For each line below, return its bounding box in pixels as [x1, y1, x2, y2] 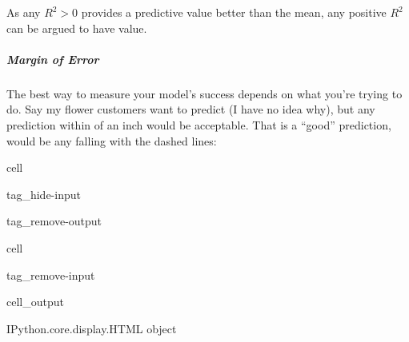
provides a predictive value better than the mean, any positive [81, 4, 387, 20]
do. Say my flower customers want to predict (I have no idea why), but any [6, 101, 375, 117]
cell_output [6, 293, 64, 310]
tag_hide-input [6, 185, 81, 202]
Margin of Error [6, 50, 99, 67]
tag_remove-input [6, 266, 95, 283]
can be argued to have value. [6, 19, 147, 36]
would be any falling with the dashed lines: [6, 132, 217, 149]
